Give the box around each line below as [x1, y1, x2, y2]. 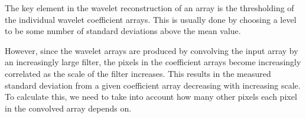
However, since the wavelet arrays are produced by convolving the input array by [5, 44, 298, 56]
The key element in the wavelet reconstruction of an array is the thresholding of [5, 2, 294, 14]
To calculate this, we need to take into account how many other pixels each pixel [5, 90, 297, 103]
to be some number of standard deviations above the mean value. [5, 25, 241, 37]
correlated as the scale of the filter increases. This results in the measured [5, 67, 271, 79]
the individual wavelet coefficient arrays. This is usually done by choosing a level [5, 13, 297, 25]
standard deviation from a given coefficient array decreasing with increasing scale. [5, 79, 301, 91]
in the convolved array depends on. [5, 102, 132, 114]
